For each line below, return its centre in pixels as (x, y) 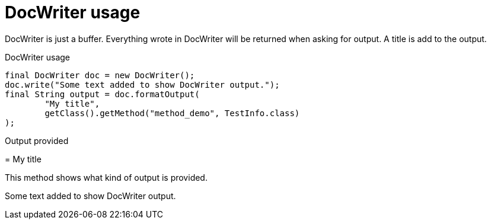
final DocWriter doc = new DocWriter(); (100, 75)
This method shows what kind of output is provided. (106, 177)
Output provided (37, 140)
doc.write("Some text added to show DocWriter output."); (142, 84)
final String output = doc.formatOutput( (102, 94)
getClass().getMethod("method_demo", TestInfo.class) (172, 113)
